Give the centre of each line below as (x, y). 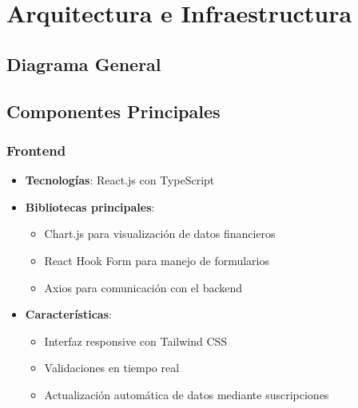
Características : (68, 314)
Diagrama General (84, 63)
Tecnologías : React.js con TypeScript (120, 180)
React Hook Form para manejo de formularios (157, 260)
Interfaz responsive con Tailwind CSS (136, 341)
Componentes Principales (113, 111)
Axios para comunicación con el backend (143, 287)
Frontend (36, 150)
